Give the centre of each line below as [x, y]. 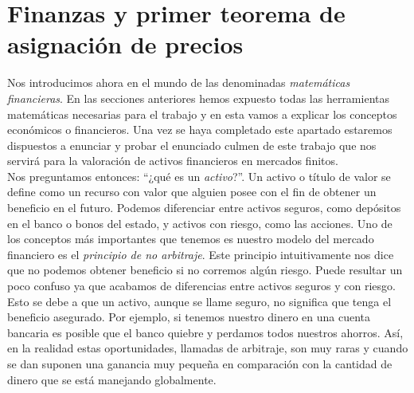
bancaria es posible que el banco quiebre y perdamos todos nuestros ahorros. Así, [205, 332]
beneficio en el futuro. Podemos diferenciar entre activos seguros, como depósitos [204, 208]
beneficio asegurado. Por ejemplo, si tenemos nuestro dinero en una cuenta [189, 317]
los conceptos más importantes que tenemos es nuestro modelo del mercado [191, 239]
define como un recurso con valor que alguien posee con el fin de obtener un [192, 192]
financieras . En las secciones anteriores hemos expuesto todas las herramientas [198, 98]
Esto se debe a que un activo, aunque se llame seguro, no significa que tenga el [199, 301]
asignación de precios [125, 44]
